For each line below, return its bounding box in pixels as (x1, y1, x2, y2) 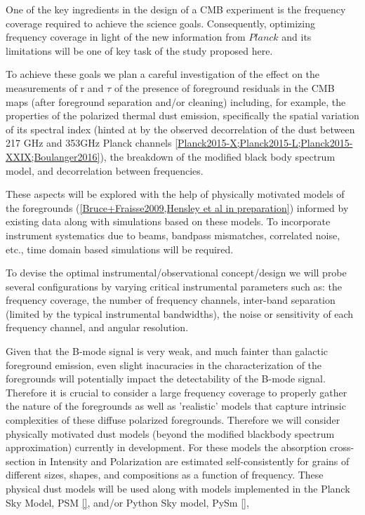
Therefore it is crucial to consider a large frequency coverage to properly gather (6, 384, 347, 399)
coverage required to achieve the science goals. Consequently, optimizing (6, 15, 315, 30)
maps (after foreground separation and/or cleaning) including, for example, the (6, 94, 346, 109)
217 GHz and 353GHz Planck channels (6, 135, 172, 150)
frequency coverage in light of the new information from (6, 29, 246, 44)
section (6, 453, 36, 468)
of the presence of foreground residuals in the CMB (114, 80, 335, 95)
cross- (329, 440, 354, 455)
